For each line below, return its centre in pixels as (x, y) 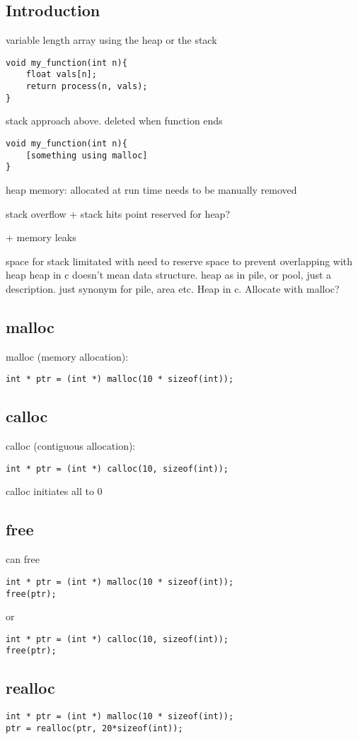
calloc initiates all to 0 (54, 491)
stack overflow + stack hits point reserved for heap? (118, 213)
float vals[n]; (61, 75)
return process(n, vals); (87, 87)
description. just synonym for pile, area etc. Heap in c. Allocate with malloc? (173, 288)
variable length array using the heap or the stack (111, 40)
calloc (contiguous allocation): (71, 446)
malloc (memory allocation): (67, 356)
